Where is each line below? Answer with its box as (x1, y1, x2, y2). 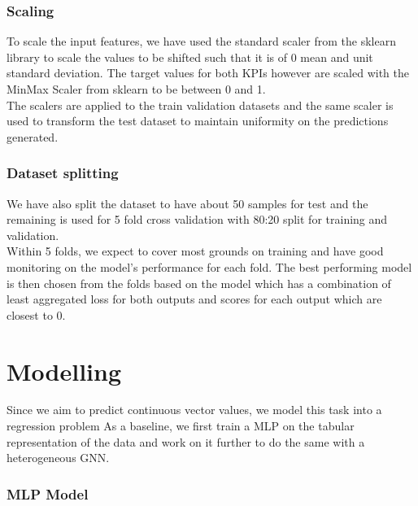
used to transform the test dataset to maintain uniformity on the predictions (7, 112, 389, 129)
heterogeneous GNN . (7, 449, 110, 466)
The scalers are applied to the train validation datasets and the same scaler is (7, 96, 394, 113)
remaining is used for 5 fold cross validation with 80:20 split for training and (7, 211, 388, 228)
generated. (7, 128, 59, 145)
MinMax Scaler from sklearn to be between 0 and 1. (7, 81, 266, 97)
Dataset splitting (7, 163, 119, 183)
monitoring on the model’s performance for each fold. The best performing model (7, 258, 412, 275)
